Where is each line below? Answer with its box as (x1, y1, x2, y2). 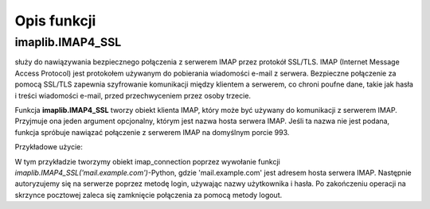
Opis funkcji (14, 12, 96, 29)
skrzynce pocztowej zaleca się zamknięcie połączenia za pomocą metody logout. (14, 190, 283, 199)
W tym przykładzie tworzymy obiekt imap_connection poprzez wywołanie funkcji (14, 157, 280, 166)
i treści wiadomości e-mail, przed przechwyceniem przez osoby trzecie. (14, 91, 251, 100)
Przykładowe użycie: (14, 142, 84, 152)
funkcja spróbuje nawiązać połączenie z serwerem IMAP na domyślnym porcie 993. (14, 127, 290, 137)
